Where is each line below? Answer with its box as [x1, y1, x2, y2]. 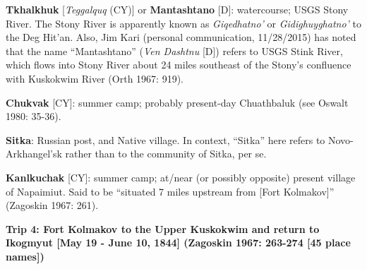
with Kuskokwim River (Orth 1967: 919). [6, 71, 183, 85]
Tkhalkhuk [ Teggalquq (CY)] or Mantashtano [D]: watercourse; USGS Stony [6, 2, 349, 16]
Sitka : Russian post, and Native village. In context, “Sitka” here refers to [6, 132, 325, 147]
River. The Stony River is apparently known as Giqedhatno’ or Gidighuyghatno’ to [6, 16, 361, 30]
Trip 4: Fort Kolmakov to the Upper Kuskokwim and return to [6, 221, 320, 236]
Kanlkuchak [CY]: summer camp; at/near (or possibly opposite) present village [6, 169, 356, 184]
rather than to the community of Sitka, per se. [65, 146, 267, 161]
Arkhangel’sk [6, 146, 62, 161]
